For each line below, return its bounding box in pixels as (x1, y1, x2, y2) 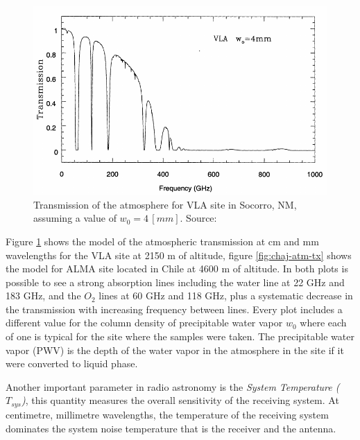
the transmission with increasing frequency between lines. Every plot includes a (6, 301, 343, 316)
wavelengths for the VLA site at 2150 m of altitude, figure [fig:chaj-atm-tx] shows (6, 247, 352, 262)
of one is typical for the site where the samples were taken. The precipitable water (6, 329, 354, 344)
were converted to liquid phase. (6, 356, 138, 371)
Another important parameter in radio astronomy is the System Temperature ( (6, 379, 340, 394)
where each (300, 315, 347, 330)
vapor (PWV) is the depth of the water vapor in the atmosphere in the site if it (6, 342, 344, 357)
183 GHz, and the (6, 288, 81, 303)
